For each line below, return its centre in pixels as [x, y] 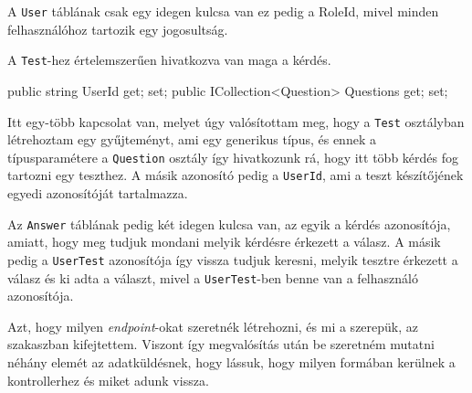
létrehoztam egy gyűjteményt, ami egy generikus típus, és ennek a [192, 139]
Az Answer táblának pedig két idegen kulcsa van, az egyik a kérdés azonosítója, [229, 223]
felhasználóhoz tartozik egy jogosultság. [118, 29]
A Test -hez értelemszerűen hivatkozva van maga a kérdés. [169, 60]
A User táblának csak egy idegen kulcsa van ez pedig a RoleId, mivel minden [223, 11]
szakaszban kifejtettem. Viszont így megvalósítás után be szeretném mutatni [221, 344]
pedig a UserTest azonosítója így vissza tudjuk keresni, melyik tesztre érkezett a [233, 259]
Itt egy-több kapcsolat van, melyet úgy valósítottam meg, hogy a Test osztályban [236, 121]
